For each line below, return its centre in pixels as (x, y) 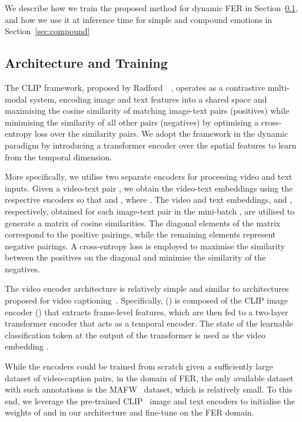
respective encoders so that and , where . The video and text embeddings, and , (149, 200)
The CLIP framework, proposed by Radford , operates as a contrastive (135, 87)
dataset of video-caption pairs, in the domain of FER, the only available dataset (149, 378)
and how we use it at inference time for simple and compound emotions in (139, 19)
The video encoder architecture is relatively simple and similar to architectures (147, 289)
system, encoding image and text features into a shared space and (148, 99)
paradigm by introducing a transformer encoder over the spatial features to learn (151, 145)
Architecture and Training (86, 63)
